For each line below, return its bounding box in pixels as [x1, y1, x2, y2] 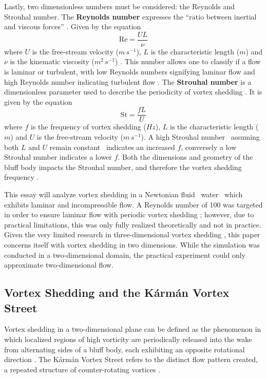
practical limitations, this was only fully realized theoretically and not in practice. [4, 219, 261, 230]
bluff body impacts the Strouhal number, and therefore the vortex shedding [4, 161, 242, 172]
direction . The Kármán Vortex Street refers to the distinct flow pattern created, [4, 354, 258, 365]
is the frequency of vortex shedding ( [31, 121, 146, 132]
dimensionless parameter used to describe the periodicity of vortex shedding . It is [4, 86, 262, 97]
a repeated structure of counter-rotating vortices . [4, 364, 161, 374]
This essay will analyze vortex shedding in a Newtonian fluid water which [4, 189, 243, 200]
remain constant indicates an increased [49, 141, 175, 152]
